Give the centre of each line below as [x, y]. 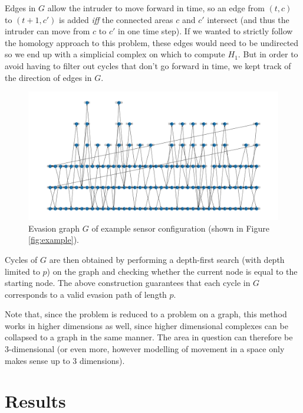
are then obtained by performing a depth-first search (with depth [167, 259]
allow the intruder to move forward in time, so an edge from [156, 8]
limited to [22, 271]
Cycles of [21, 259]
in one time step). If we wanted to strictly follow [205, 31]
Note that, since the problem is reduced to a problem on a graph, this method [146, 314]
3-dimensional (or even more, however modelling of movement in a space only [145, 349]
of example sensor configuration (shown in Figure [180, 228]
